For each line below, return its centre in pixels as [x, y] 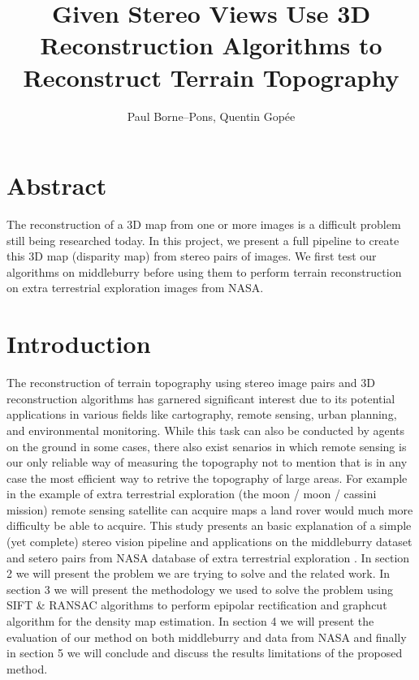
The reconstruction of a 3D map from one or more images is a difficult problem [204, 224]
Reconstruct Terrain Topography [211, 77]
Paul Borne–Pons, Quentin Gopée [211, 116]
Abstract [57, 185]
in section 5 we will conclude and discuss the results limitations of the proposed [205, 653]
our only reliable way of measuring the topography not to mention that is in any [207, 462]
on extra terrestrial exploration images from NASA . [135, 288]
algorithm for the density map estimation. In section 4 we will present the [190, 621]
